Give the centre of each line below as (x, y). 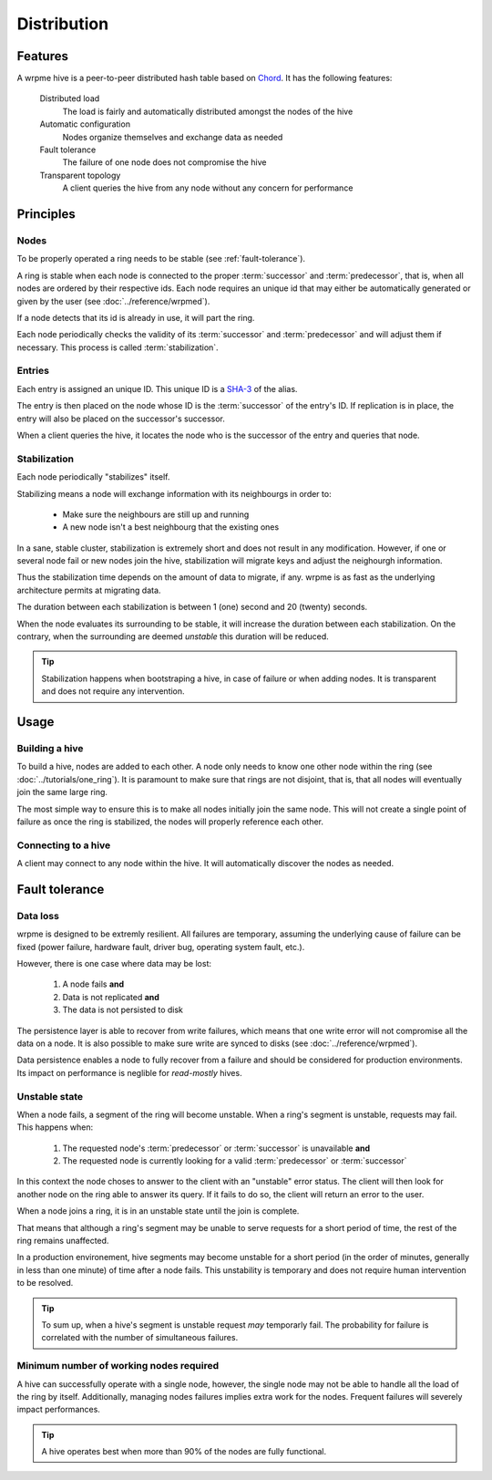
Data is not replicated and (111, 997)
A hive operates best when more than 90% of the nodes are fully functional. (184, 1452)
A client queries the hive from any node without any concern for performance (208, 188)
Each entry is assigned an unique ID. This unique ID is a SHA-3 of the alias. (157, 388)
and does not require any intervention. (113, 691)
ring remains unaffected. (63, 1241)
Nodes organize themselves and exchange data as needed (173, 137)
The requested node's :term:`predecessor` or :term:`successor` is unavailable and (216, 1148)
